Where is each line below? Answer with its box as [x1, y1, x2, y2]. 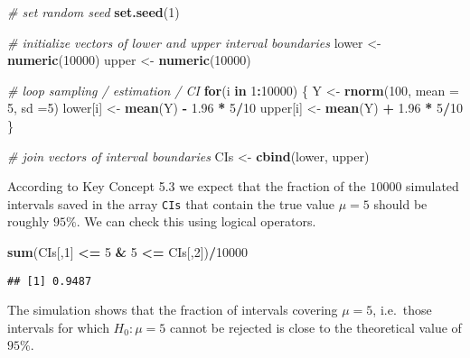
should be [373, 194, 428, 213]
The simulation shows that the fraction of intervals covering [7, 300, 338, 319]
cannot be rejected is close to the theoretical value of [169, 317, 462, 336]
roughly [7, 212, 50, 231]
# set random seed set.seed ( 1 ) [7, 3, 180, 21]
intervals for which [7, 317, 109, 336]
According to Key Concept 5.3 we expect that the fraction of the [7, 177, 366, 196]
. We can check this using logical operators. [76, 212, 316, 231]
